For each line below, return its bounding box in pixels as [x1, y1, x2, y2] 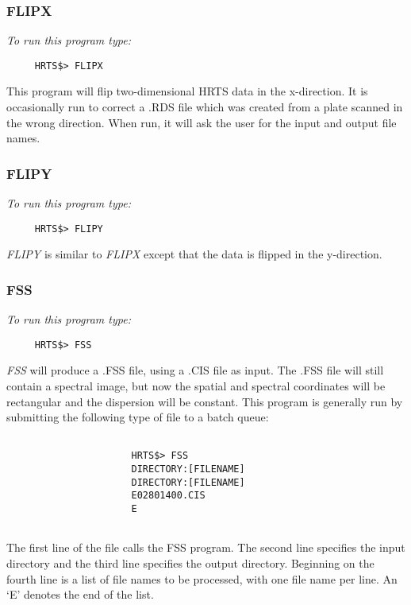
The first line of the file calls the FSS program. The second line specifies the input [6, 539, 405, 556]
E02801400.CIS [131, 490, 205, 502]
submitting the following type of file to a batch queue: [6, 409, 269, 425]
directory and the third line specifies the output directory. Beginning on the [6, 554, 375, 571]
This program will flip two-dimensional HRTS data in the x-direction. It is [6, 83, 368, 99]
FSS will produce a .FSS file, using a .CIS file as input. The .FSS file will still [6, 362, 384, 378]
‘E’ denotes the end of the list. [6, 586, 154, 603]
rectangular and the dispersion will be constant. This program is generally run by [6, 393, 403, 409]
